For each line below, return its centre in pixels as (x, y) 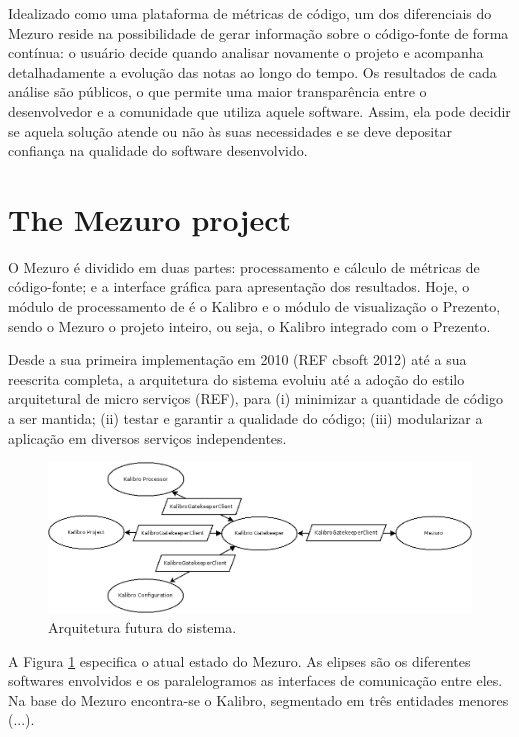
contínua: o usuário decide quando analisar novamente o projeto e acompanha (246, 52)
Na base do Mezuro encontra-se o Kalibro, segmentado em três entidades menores (258, 699)
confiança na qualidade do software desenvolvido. (158, 150)
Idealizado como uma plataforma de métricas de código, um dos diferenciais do (250, 13)
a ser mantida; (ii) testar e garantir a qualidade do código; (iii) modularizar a (245, 418)
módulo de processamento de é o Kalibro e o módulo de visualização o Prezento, (254, 306)
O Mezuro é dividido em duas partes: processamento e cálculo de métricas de (244, 266)
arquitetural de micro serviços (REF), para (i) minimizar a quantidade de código (255, 398)
